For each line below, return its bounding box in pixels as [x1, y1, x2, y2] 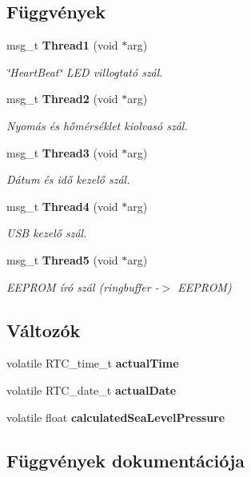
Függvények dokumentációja [6, 447, 245, 472]
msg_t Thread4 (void [6, 197, 118, 214]
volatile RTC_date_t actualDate [6, 381, 177, 398]
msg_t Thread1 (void [6, 37, 118, 54]
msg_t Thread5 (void [6, 251, 118, 268]
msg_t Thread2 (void [6, 90, 118, 107]
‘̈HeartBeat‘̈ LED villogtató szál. [6, 63, 163, 80]
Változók [6, 317, 81, 342]
